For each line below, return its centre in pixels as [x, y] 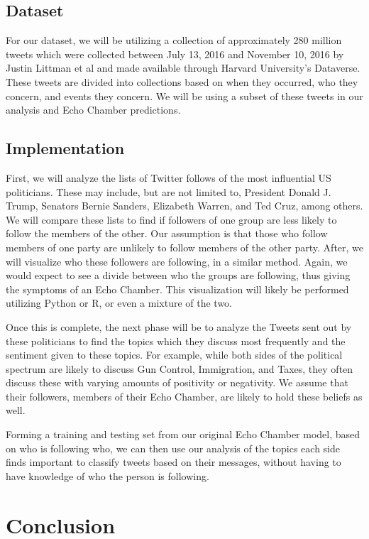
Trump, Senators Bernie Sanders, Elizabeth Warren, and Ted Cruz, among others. [184, 206]
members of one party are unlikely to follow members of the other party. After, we [185, 247]
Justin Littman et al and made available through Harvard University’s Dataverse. [183, 68]
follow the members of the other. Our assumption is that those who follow [167, 233]
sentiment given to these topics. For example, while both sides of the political [174, 355]
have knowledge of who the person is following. [108, 475]
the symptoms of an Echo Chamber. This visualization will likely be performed [177, 289]
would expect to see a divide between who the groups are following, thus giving [178, 275]
